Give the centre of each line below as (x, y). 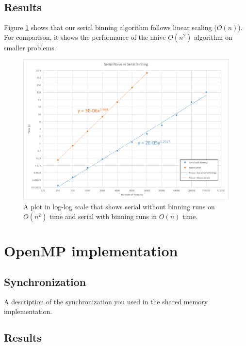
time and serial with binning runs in (103, 216)
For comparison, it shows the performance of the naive (85, 37)
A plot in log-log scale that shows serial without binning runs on (119, 207)
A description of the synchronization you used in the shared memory (106, 302)
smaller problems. (30, 47)
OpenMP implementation (91, 251)
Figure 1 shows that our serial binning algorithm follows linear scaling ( (110, 27)
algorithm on (213, 37)
